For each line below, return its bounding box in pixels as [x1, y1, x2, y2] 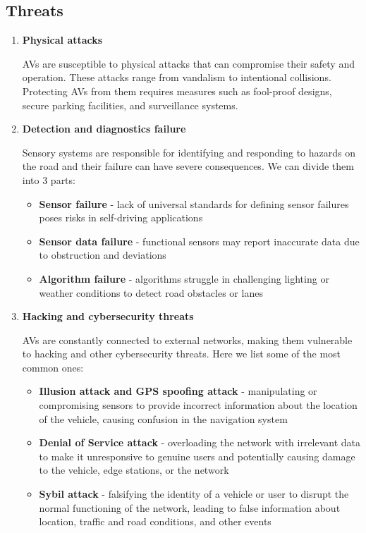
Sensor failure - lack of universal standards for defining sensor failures [39, 196, 349, 211]
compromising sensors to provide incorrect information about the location [39, 398, 358, 412]
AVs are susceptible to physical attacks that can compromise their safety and [22, 56, 355, 71]
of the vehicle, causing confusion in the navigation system [39, 411, 288, 426]
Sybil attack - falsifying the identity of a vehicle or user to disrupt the [39, 486, 349, 501]
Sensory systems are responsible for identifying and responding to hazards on [22, 145, 356, 159]
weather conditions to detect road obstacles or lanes [39, 285, 263, 300]
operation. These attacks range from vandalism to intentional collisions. [22, 70, 331, 85]
